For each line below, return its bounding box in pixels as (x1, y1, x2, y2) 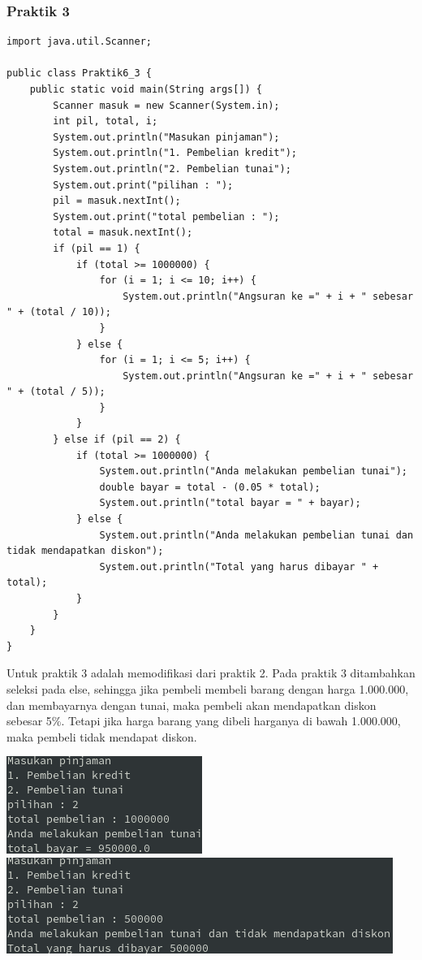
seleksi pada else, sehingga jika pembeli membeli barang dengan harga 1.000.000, (6, 680, 409, 697)
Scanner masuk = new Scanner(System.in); (53, 99, 280, 111)
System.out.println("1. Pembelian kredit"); (53, 147, 297, 159)
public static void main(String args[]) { (29, 84, 262, 95)
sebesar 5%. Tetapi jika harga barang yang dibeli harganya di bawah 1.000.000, (6, 712, 401, 729)
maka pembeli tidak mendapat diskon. (6, 728, 197, 745)
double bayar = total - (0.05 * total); (99, 481, 321, 493)
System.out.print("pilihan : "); (53, 179, 234, 191)
